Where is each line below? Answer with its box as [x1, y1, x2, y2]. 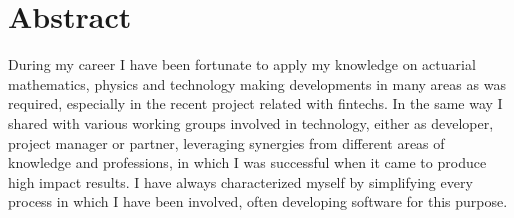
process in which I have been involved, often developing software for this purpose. [8, 191, 508, 212]
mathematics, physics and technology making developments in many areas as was [8, 73, 506, 94]
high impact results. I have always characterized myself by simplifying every [8, 171, 473, 192]
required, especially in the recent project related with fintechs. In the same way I [8, 93, 503, 114]
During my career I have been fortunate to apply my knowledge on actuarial [8, 54, 476, 75]
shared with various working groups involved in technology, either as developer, [8, 112, 494, 133]
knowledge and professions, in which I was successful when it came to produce [8, 152, 487, 173]
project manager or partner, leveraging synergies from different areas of [8, 132, 445, 153]
